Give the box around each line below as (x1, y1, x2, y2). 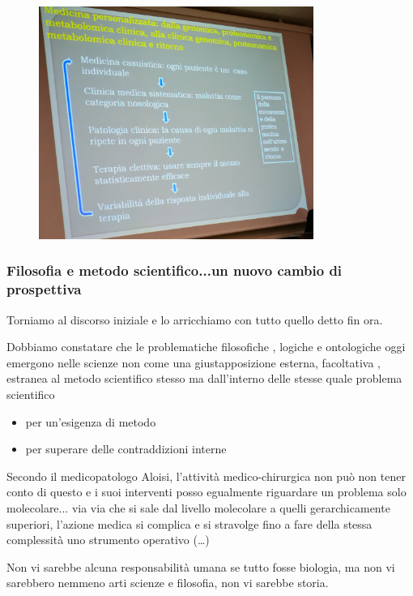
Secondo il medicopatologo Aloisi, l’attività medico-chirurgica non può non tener (6, 467, 406, 484)
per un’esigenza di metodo (25, 413, 156, 430)
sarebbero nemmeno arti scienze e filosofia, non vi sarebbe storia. (6, 574, 329, 591)
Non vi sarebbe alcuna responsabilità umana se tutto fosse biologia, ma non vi (6, 558, 395, 575)
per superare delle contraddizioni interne (25, 440, 227, 457)
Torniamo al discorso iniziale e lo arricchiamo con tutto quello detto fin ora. (6, 311, 383, 328)
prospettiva (6, 279, 82, 299)
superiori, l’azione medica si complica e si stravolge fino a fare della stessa (6, 515, 373, 532)
